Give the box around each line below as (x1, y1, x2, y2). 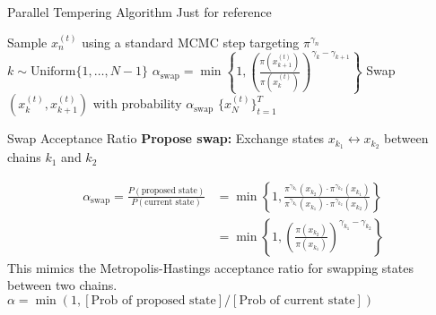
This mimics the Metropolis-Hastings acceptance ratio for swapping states (7, 258, 414, 277)
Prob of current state (239, 294, 355, 308)
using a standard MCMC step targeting (82, 32, 300, 51)
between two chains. (7, 276, 118, 294)
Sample (7, 32, 48, 51)
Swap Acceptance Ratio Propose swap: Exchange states (7, 129, 325, 148)
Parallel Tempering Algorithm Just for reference (7, 3, 272, 21)
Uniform (30, 65, 76, 79)
